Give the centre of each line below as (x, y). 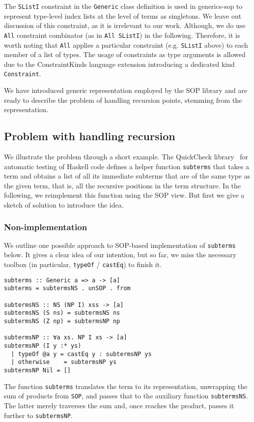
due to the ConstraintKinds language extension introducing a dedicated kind (119, 64)
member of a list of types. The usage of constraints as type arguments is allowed (125, 54)
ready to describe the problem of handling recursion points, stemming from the (123, 100)
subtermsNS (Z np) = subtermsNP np (62, 321)
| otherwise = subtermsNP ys (64, 362)
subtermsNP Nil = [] (38, 370)
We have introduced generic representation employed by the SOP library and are (126, 90)
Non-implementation (46, 226)
